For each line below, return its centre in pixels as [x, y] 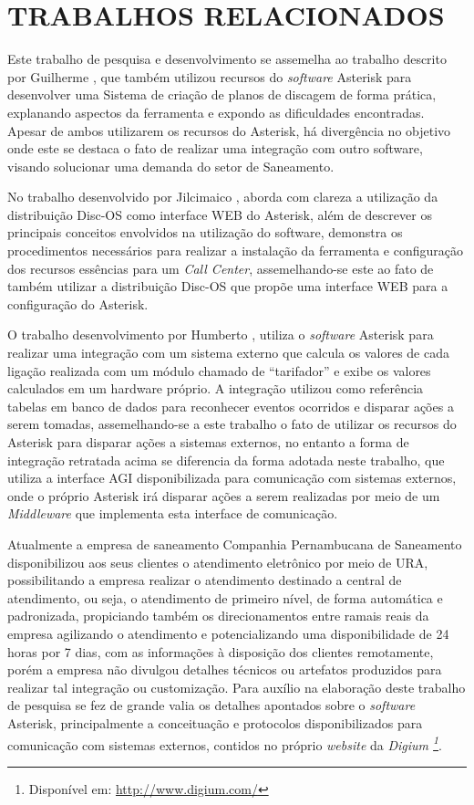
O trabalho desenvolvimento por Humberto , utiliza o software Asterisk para [221, 335]
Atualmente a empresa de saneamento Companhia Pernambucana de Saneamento [235, 544]
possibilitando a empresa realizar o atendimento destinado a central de [205, 580]
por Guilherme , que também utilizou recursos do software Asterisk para [210, 76]
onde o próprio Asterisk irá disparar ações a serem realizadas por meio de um [224, 495]
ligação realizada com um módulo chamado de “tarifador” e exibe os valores [219, 370]
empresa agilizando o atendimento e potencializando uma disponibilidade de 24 [228, 633]
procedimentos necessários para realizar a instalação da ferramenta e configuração [235, 251]
